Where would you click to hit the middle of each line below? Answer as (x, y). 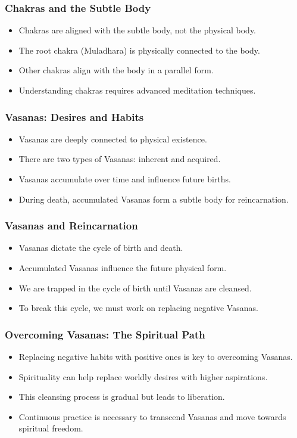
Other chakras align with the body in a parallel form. (116, 70)
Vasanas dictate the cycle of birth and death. (101, 248)
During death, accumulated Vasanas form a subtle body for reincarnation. (154, 199)
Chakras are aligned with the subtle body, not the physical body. (137, 30)
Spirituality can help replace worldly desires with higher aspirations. (143, 376)
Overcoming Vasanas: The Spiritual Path (105, 334)
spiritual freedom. (51, 428)
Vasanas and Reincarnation (71, 226)
